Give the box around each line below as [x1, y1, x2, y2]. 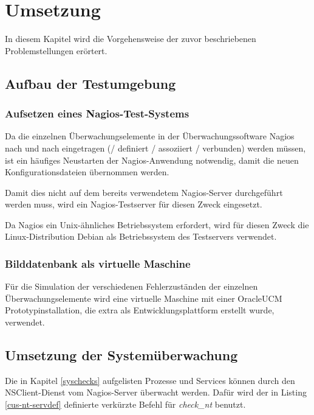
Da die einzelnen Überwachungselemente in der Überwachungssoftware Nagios [5, 130, 295, 142]
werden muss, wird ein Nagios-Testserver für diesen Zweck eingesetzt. [5, 198, 262, 211]
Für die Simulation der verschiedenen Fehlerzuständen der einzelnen [5, 280, 258, 293]
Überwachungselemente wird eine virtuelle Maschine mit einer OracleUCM [5, 291, 282, 304]
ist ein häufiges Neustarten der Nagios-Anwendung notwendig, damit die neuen [5, 153, 299, 166]
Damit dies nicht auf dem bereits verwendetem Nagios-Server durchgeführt [5, 186, 283, 198]
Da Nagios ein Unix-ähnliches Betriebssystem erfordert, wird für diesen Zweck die [5, 218, 309, 231]
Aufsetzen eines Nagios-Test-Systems [5, 106, 189, 121]
